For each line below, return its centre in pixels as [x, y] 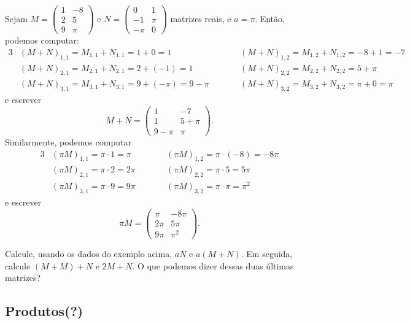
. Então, [270, 18]
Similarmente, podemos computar [68, 141]
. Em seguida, [267, 253]
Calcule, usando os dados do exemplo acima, [89, 253]
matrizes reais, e [201, 18]
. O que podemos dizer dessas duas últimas [213, 265]
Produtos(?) [44, 311]
